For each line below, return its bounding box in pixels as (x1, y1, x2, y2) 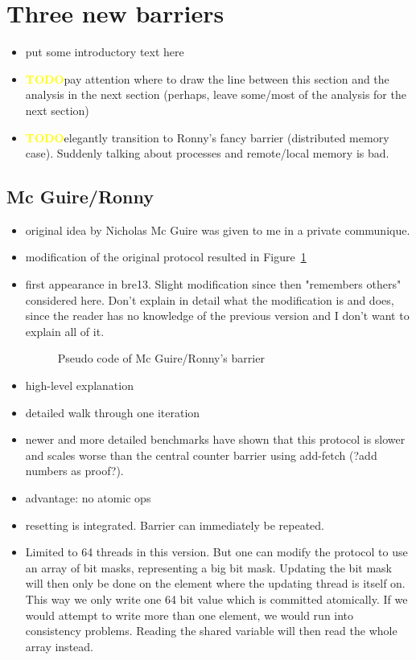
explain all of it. (25, 322, 105, 339)
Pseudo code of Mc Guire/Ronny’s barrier (57, 350, 265, 367)
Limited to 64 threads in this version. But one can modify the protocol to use (25, 543, 408, 560)
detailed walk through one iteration (25, 404, 200, 420)
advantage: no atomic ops (25, 490, 151, 506)
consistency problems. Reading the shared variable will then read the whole (25, 622, 397, 639)
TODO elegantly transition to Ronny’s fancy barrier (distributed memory (25, 129, 389, 146)
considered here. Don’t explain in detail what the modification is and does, (25, 291, 394, 308)
